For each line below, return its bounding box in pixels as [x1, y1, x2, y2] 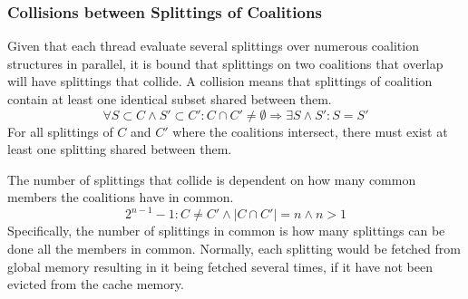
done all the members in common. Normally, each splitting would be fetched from [7, 239, 461, 258]
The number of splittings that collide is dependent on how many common [7, 169, 416, 188]
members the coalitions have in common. [7, 188, 234, 207]
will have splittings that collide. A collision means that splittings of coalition [7, 72, 433, 91]
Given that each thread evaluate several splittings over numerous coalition [7, 36, 419, 55]
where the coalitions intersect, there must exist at [172, 121, 448, 140]
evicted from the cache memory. [7, 275, 184, 294]
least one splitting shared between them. [7, 140, 232, 159]
